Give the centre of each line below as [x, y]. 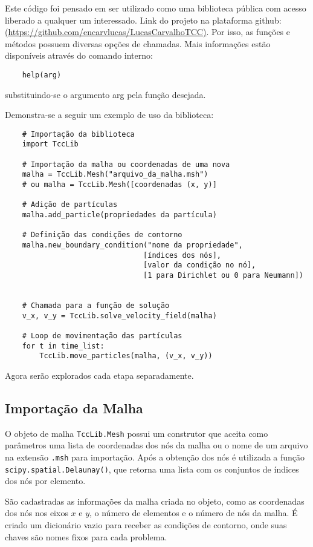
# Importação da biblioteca [78, 134]
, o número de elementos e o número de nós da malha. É [194, 513]
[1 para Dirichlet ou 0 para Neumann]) [223, 275]
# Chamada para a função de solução [96, 305]
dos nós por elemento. [45, 481]
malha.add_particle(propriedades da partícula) [119, 215]
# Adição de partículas [70, 205]
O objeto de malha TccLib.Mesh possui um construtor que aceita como [137, 433]
